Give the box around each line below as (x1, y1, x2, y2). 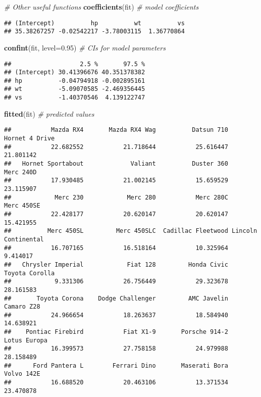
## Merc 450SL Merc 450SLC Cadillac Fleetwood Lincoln (4, 227, 257, 235)
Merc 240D (4, 168, 37, 176)
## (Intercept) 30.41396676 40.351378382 (4, 69, 145, 76)
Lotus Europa (4, 336, 47, 344)
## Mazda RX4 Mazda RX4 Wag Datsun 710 (4, 126, 228, 134)
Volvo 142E (4, 370, 40, 378)
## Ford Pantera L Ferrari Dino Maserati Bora (4, 362, 228, 369)
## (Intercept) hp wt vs (4, 19, 185, 27)
